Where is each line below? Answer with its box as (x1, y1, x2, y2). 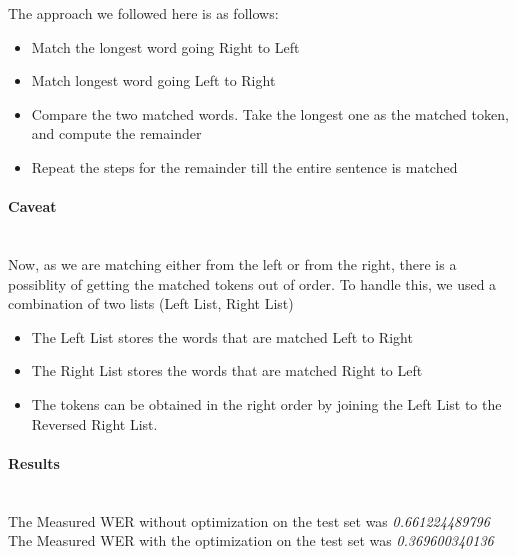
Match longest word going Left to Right (31, 70, 276, 91)
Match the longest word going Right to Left (31, 36, 300, 57)
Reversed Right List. (31, 413, 158, 434)
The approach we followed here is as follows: (8, 3, 279, 23)
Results (8, 452, 60, 473)
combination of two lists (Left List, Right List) (8, 293, 294, 314)
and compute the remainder (31, 123, 202, 144)
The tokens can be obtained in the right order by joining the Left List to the (31, 393, 502, 414)
